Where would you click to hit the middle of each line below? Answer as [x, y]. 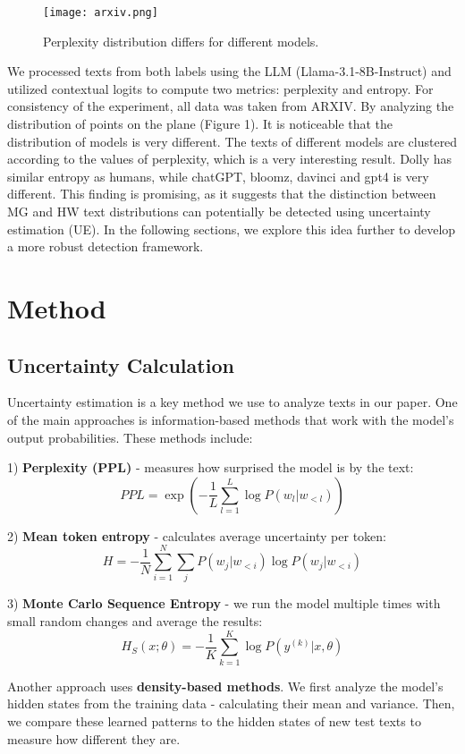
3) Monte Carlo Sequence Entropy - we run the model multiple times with [224, 603]
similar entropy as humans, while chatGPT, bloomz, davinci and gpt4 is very [218, 176]
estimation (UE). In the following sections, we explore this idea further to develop [232, 229]
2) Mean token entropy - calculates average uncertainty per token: [197, 535]
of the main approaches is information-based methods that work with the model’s [231, 419]
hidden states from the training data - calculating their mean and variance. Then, [231, 703]
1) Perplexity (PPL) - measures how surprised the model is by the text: [211, 467]
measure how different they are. [94, 738]
